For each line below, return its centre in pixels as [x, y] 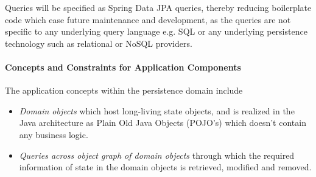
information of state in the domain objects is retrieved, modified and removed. [165, 167]
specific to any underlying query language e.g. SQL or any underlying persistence [156, 31]
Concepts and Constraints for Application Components [123, 67]
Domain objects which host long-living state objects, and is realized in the [157, 110]
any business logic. [54, 134]
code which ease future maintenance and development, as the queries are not [148, 19]
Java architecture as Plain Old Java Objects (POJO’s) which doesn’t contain [163, 123]
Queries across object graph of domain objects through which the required [157, 155]
